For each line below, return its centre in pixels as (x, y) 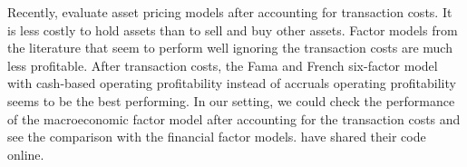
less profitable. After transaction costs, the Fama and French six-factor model (223, 65)
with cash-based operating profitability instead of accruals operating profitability (232, 83)
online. (26, 154)
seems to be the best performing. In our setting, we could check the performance (231, 100)
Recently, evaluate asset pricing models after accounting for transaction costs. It (230, 12)
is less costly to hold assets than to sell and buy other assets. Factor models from (233, 29)
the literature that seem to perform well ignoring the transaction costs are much (230, 48)
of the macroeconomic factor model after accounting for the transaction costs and (234, 118)
